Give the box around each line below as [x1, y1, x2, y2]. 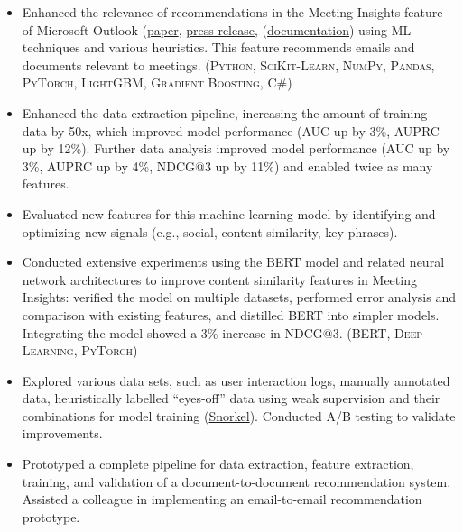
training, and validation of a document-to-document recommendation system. [22, 472, 451, 491]
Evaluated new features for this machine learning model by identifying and [22, 204, 436, 223]
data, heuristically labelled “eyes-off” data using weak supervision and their [22, 389, 440, 408]
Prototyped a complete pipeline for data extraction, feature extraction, [22, 454, 414, 473]
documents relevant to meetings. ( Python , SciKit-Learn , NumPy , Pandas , [22, 55, 435, 74]
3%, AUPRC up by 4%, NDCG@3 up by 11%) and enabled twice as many [22, 156, 433, 175]
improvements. [22, 424, 103, 443]
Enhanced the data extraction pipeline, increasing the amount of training [22, 103, 428, 122]
